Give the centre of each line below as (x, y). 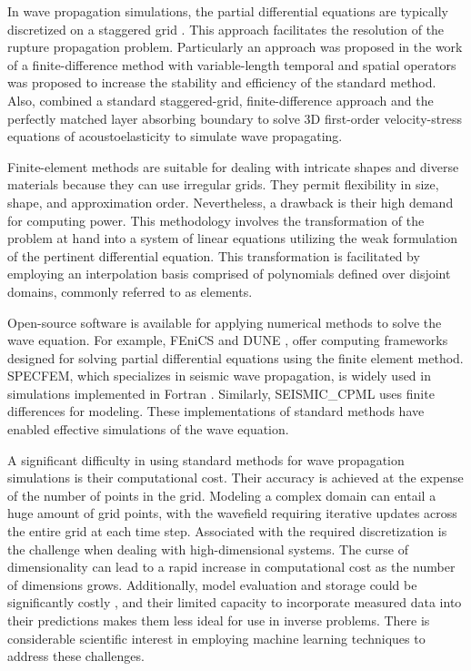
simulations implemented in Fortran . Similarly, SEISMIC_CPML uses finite (221, 393)
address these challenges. (76, 656)
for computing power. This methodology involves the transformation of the (216, 220)
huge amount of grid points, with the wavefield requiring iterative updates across (232, 513)
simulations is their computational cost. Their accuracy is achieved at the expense (235, 478)
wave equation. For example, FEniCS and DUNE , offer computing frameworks (228, 340)
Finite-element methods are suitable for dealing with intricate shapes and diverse (233, 166)
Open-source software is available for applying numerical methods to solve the (225, 322)
